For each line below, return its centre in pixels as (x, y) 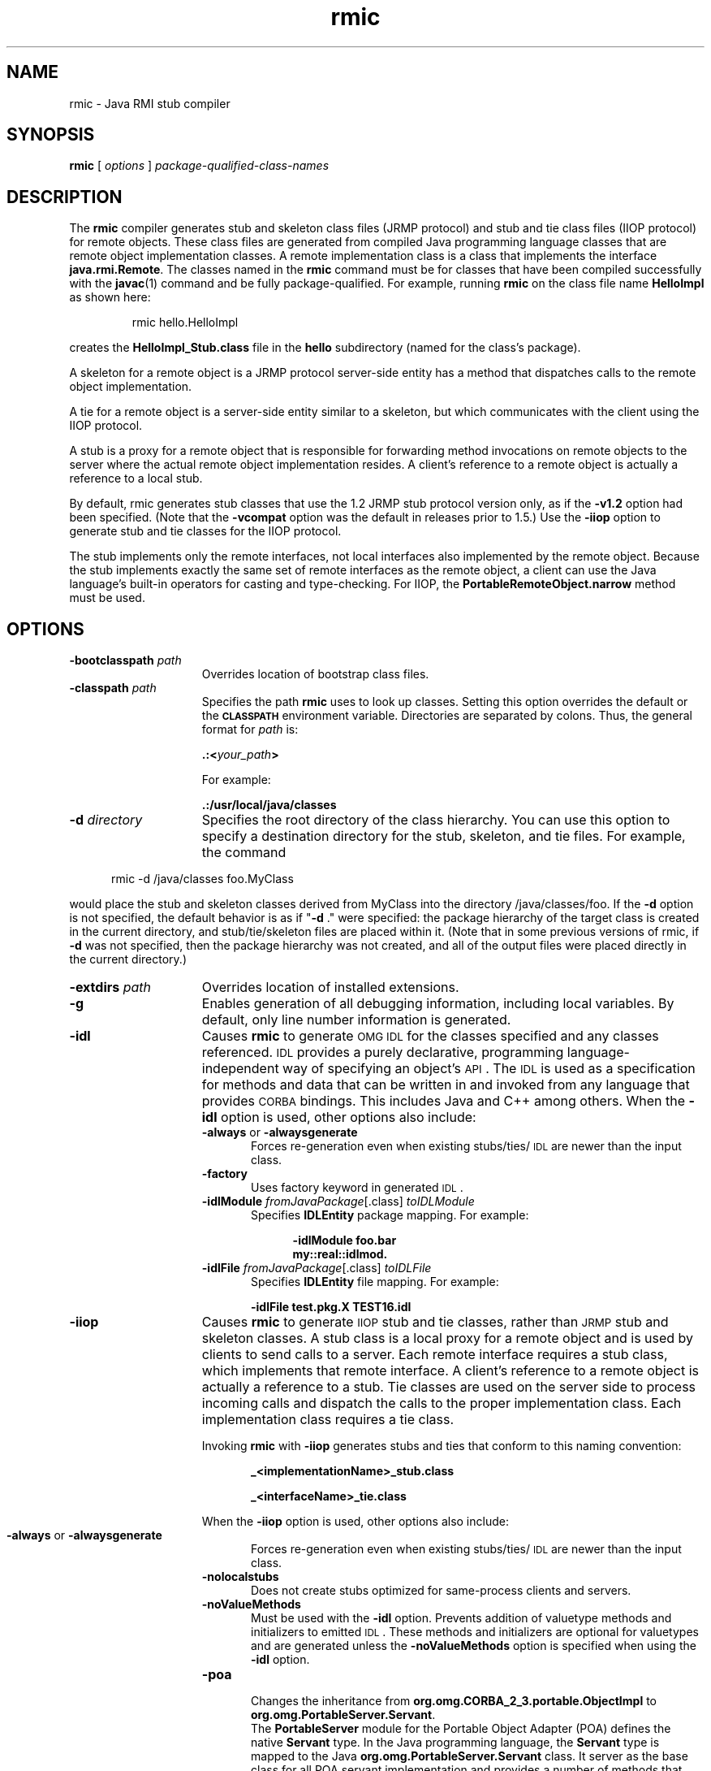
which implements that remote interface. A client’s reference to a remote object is (450, 1371)
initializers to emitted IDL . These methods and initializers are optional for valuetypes (475, 1632)
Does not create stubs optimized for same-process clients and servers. (441, 1591)
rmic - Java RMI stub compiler (150, 103)
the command (244, 853)
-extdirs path (110, 987)
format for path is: (250, 730)
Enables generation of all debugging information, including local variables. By (438, 1004)
